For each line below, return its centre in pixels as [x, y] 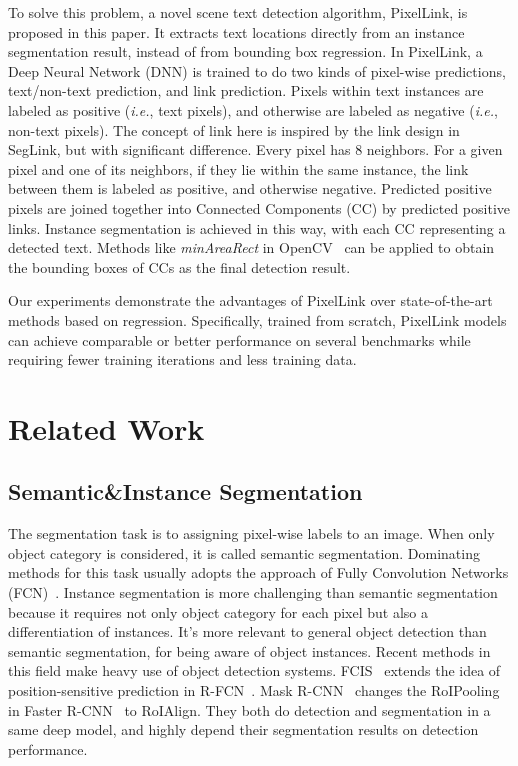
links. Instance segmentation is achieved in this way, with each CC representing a [257, 227]
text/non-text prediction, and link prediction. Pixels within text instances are [246, 90]
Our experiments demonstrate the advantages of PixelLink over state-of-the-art [250, 300]
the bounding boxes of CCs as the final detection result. [179, 266]
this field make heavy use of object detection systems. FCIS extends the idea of [254, 670]
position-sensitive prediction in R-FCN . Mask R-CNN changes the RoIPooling [254, 690]
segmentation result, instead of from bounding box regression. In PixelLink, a [245, 51]
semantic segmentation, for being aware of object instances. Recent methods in [249, 650]
